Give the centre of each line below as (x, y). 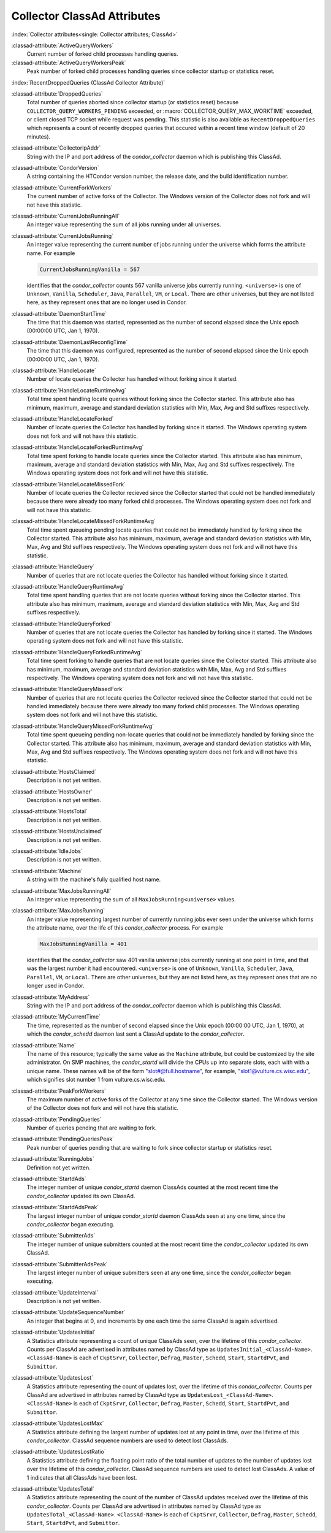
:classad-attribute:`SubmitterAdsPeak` (60, 1264)
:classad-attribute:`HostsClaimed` (54, 771)
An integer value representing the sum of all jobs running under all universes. (124, 224)
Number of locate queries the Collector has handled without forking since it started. (132, 379)
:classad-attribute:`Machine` (47, 871)
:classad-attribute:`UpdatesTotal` (53, 1489)
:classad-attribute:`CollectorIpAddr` (56, 148)
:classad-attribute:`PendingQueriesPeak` (63, 1139)
